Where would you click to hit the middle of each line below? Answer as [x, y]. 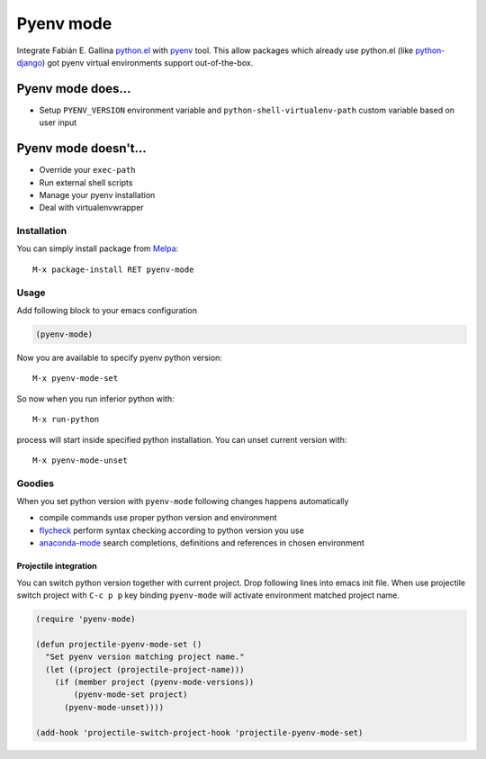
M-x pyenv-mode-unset [80, 460]
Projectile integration [57, 566]
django [29, 62]
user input [58, 122]
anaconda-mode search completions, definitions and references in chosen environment [202, 543]
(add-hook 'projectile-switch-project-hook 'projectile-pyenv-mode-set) [199, 732]
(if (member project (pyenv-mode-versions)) [154, 682]
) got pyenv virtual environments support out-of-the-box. [148, 62]
